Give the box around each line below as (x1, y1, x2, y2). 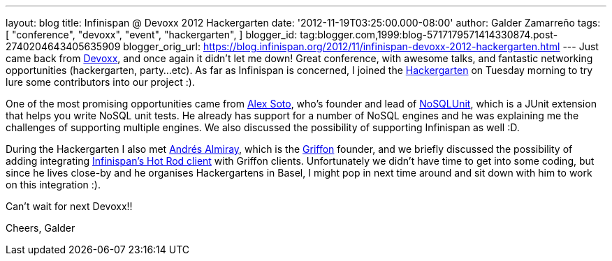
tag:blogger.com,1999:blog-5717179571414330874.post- (300, 29, 558, 40)
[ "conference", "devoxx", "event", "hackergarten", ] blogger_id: (6, 29, 298, 40)
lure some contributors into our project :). (6, 76, 195, 88)
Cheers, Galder (6, 222, 75, 234)
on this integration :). (6, 179, 101, 191)
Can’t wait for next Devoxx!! (6, 200, 133, 212)
